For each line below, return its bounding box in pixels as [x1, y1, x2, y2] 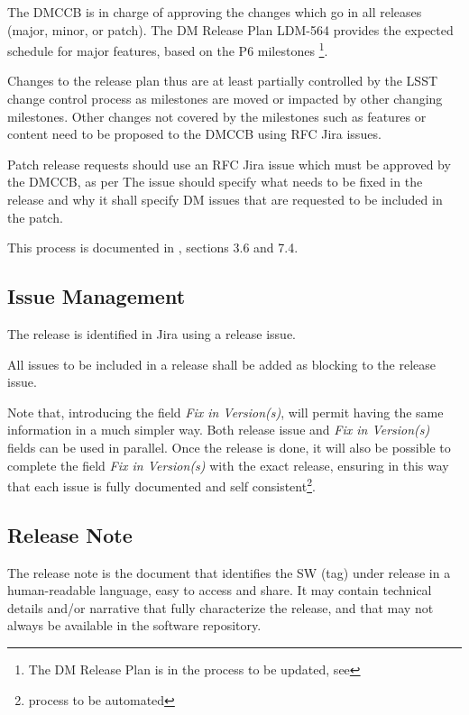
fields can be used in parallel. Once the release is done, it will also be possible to [7, 437, 451, 456]
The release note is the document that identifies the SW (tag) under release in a [7, 563, 451, 582]
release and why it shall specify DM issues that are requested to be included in [7, 190, 443, 208]
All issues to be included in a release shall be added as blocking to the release [7, 354, 437, 373]
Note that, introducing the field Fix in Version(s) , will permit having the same [7, 402, 444, 421]
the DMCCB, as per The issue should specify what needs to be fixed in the [7, 172, 423, 191]
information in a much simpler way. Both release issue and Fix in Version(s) [7, 420, 430, 439]
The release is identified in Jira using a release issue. [7, 324, 297, 343]
